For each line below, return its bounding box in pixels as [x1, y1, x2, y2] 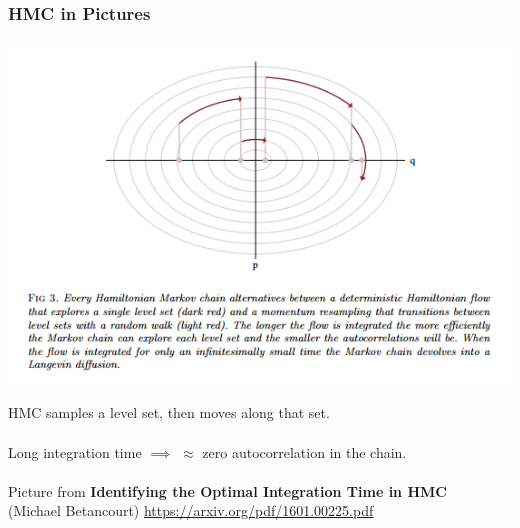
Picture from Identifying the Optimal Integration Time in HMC [8, 480, 447, 501]
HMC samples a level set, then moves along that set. [8, 402, 330, 423]
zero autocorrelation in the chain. [202, 441, 407, 462]
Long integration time [8, 441, 142, 462]
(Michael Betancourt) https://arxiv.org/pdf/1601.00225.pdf [8, 500, 374, 521]
